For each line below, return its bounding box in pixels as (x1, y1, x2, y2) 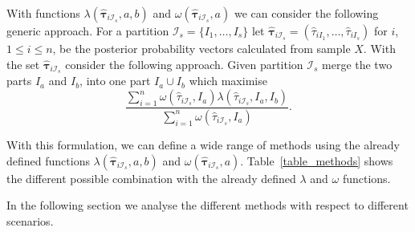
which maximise (189, 72, 267, 89)
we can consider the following (234, 5, 379, 21)
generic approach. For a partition (6, 22, 169, 39)
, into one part (79, 72, 151, 89)
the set (6, 55, 40, 72)
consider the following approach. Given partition (65, 55, 303, 72)
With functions (6, 5, 80, 21)
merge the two (322, 55, 393, 72)
